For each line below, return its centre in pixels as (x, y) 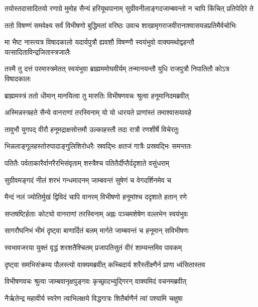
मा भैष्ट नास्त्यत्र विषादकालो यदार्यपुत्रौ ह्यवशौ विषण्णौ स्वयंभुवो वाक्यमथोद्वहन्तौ (99, 42)
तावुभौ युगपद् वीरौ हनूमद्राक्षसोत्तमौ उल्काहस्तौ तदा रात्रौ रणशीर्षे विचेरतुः (92, 129)
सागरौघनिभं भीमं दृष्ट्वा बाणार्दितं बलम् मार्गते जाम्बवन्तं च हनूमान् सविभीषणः (97, 230)
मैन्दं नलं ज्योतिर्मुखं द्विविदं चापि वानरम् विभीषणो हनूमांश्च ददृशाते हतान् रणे (96, 197)
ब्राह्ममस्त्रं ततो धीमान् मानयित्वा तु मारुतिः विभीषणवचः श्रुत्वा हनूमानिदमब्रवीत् (97, 95)
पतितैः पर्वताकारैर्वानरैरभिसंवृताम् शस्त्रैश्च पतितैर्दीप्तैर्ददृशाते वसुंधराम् (87, 163)
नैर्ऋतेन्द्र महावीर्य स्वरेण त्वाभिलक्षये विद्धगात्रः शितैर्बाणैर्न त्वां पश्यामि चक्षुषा (94, 298)
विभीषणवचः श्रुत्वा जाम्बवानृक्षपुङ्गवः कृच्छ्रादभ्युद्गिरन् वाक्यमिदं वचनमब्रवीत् (96, 281)
